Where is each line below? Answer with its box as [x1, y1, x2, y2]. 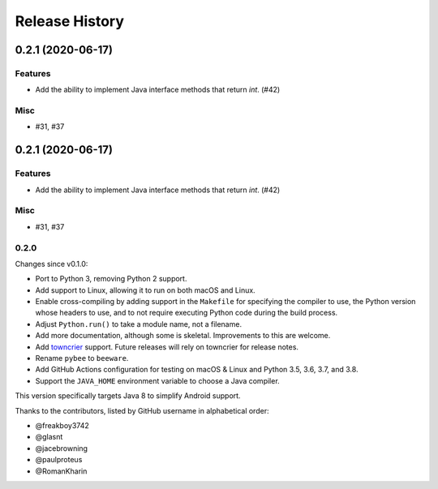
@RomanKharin [35, 466, 88, 476]
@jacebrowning [35, 443, 88, 453]
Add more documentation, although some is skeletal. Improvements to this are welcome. [35, 331, 331, 341]
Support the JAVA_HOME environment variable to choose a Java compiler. [35, 375, 280, 385]
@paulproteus [35, 455, 83, 465]
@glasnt [35, 432, 63, 442]
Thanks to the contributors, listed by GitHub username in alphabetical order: [15, 405, 269, 415]
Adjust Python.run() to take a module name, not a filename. [35, 319, 243, 328]
